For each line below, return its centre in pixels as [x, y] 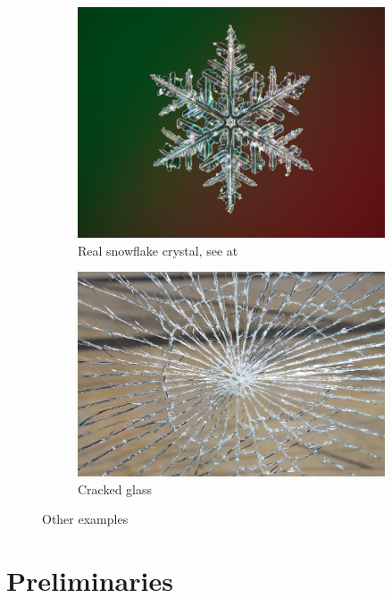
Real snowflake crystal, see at [158, 250]
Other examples [85, 519]
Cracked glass [115, 489]
